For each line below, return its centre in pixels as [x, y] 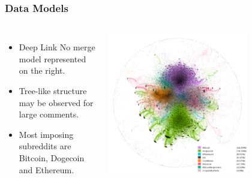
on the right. [42, 70]
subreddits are [45, 146]
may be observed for [56, 102]
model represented [52, 58]
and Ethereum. [46, 169]
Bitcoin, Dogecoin [52, 157]
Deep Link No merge [57, 47]
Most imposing [46, 134]
